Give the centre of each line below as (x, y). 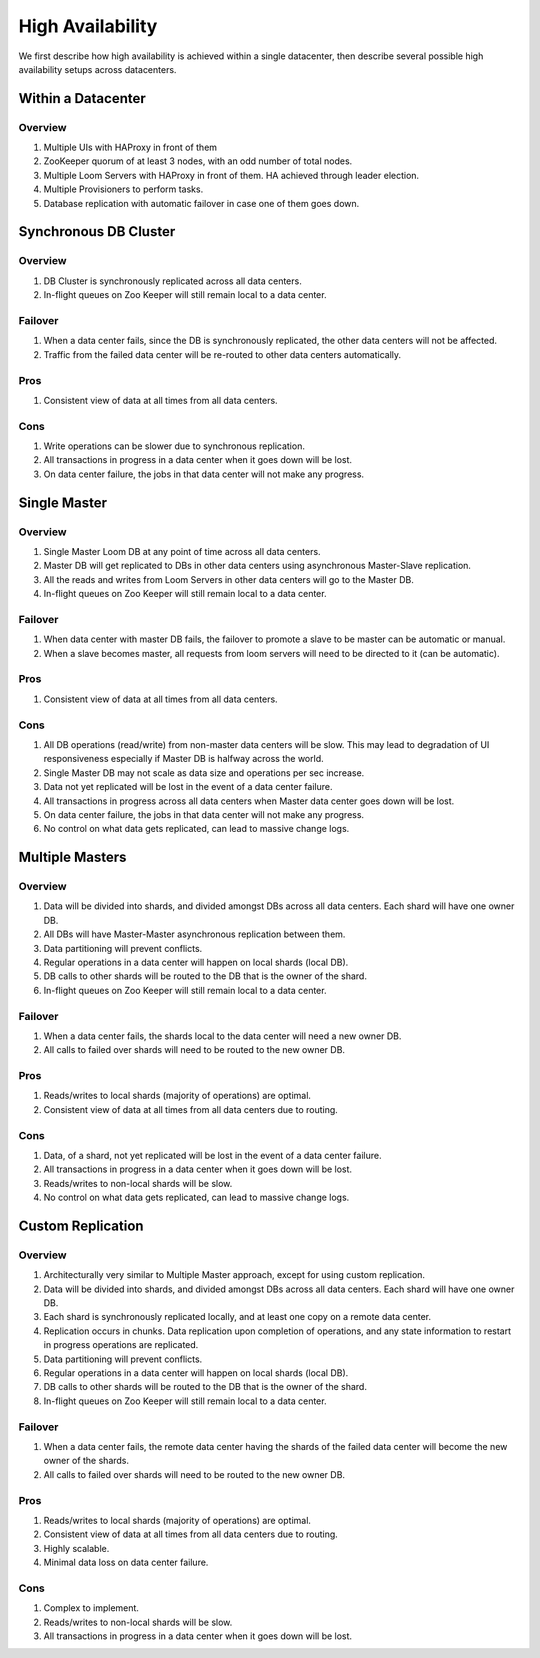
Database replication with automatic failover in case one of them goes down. (201, 203)
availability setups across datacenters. (97, 69)
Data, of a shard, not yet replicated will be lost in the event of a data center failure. (212, 1155)
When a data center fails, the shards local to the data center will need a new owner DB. (222, 1036)
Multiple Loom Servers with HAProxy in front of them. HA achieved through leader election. (231, 175)
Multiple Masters (72, 857)
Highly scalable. (76, 1548)
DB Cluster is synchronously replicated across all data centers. (172, 281)
